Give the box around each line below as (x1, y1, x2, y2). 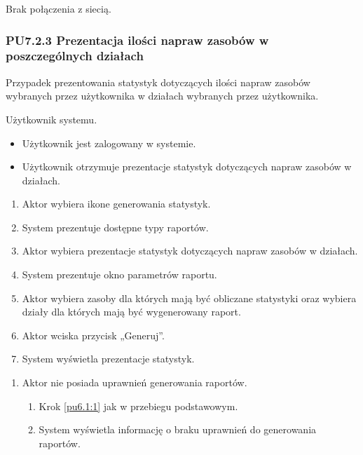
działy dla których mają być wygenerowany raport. (22, 304, 241, 319)
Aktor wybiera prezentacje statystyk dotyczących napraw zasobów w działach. (22, 243, 358, 258)
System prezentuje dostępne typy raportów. (22, 219, 209, 234)
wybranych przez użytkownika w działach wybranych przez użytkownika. (6, 88, 319, 103)
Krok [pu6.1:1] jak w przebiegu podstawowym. (39, 398, 238, 413)
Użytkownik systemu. (6, 111, 97, 126)
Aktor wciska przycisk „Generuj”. (22, 327, 165, 342)
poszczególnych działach (6, 47, 144, 64)
